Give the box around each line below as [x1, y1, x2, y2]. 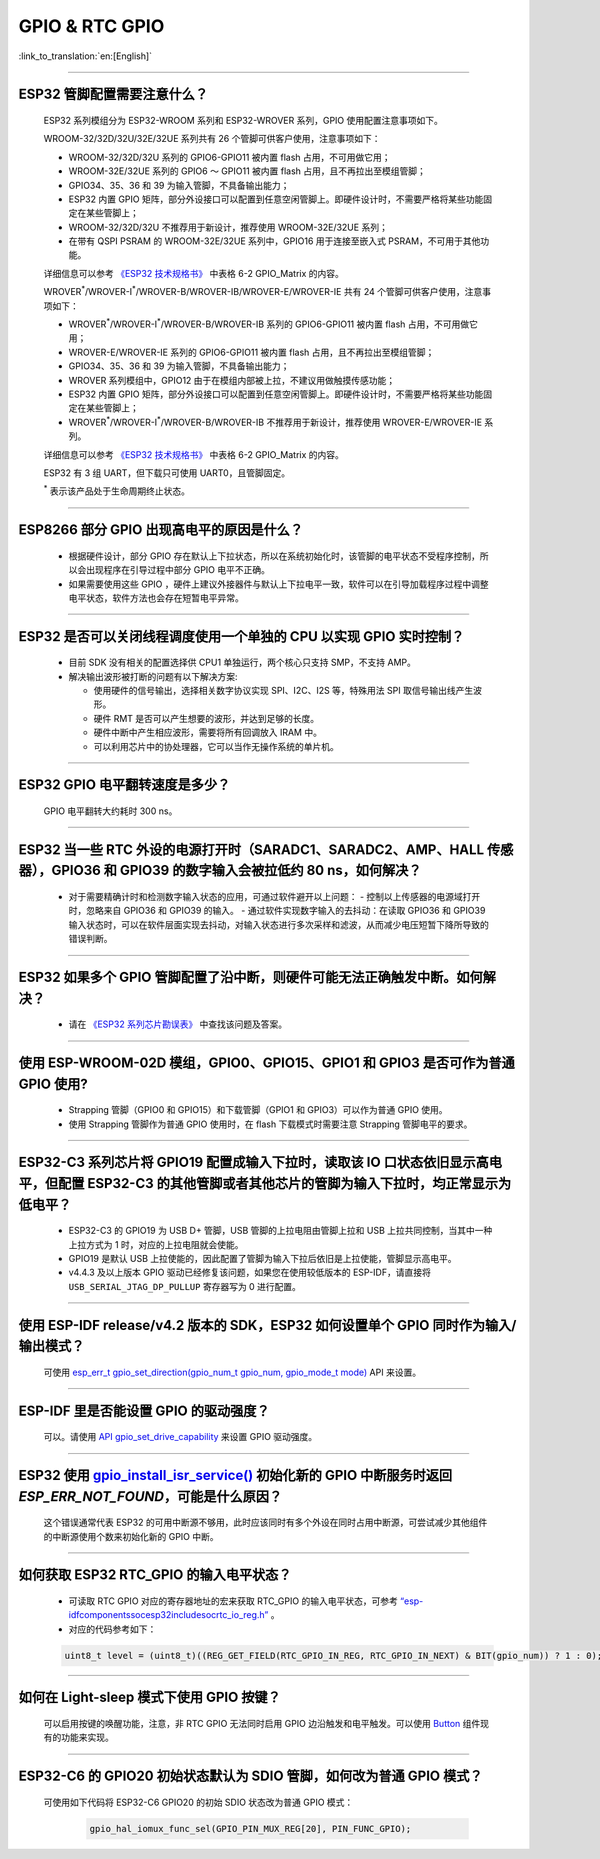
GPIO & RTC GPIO [18, 15, 165, 37]
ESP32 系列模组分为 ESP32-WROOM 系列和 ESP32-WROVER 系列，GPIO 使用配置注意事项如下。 [43, 114, 444, 126]
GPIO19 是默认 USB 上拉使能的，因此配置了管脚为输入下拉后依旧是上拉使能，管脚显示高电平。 [68, 1253, 457, 1264]
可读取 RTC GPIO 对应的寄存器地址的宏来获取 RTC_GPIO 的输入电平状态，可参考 [68, 1595, 399, 1607]
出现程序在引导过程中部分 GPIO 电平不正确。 [85, 564, 270, 576]
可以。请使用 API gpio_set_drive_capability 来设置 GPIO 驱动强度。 [43, 1431, 318, 1443]
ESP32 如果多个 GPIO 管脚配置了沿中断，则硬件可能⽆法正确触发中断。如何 [18, 969, 484, 986]
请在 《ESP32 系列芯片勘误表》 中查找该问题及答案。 [68, 1018, 288, 1030]
